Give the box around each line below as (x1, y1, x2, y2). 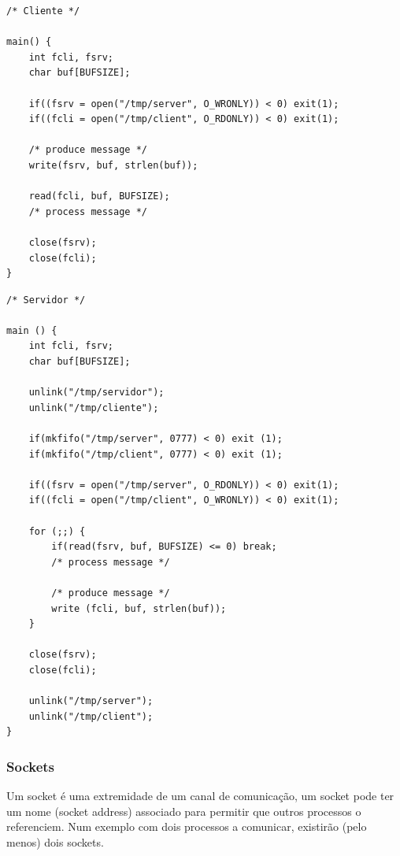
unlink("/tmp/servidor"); (28, 387, 165, 398)
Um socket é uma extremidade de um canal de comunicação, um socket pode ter (6, 787, 394, 804)
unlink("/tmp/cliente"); (28, 402, 159, 413)
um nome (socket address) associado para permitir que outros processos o (6, 802, 361, 819)
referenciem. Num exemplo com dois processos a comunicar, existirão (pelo (6, 818, 367, 835)
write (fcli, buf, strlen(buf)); (51, 602, 227, 614)
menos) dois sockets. (6, 833, 104, 850)
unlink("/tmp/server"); (28, 695, 154, 707)
